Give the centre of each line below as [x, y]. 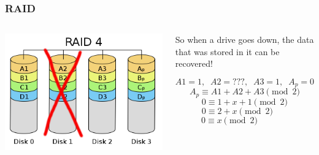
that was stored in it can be [227, 51]
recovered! [194, 63]
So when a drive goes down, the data [244, 40]
